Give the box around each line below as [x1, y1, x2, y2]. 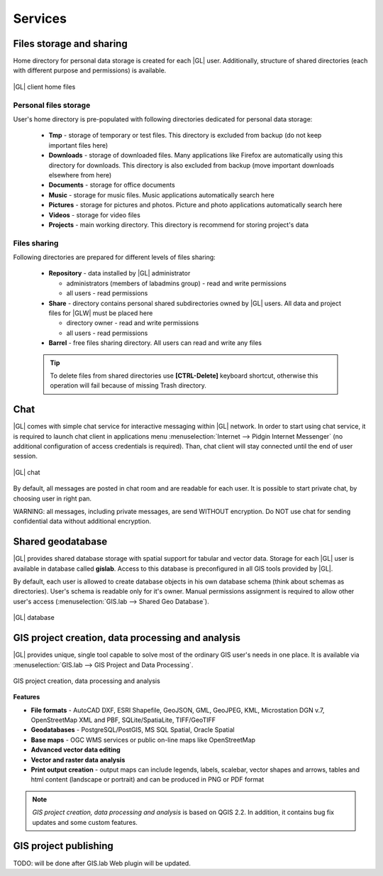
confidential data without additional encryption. [13, 517, 152, 525]
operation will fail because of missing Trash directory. [50, 381, 207, 390]
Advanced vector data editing [30, 745, 121, 754]
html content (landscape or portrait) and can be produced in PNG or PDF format [30, 775, 265, 784]
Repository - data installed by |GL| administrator [48, 269, 191, 278]
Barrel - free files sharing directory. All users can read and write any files [48, 339, 262, 347]
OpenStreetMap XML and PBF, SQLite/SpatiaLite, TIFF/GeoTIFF [30, 716, 216, 724]
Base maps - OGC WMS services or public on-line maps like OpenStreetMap [30, 735, 255, 744]
